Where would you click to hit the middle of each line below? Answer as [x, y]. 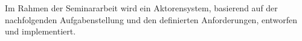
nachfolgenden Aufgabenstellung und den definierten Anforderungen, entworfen [151, 19]
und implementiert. [40, 31]
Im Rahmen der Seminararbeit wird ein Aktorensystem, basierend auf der [141, 8]
